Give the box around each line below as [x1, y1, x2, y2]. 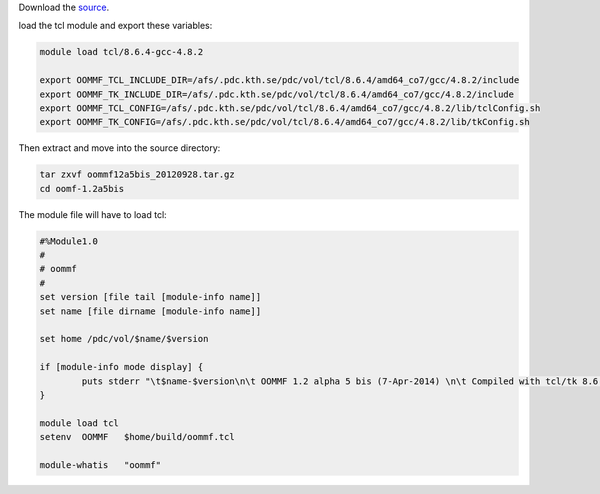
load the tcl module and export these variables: [18, 20, 213, 32]
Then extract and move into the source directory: [18, 142, 221, 154]
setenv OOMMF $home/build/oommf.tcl [39, 431, 235, 443]
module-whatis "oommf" [39, 459, 162, 470]
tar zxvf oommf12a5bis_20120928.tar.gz [39, 169, 235, 180]
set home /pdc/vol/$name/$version [39, 333, 209, 345]
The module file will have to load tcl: [18, 208, 167, 220]
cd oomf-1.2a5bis [39, 183, 125, 194]
